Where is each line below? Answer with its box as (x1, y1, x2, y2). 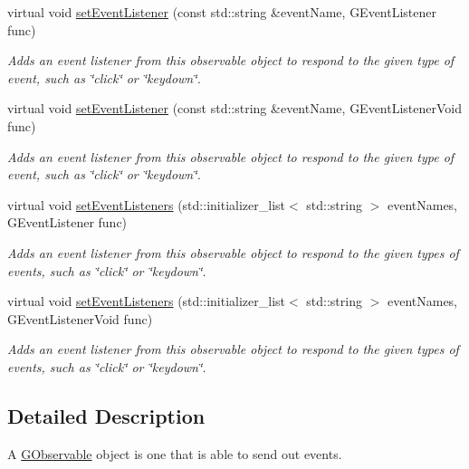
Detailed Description (7, 401, 206, 429)
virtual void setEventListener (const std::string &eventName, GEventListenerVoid (7, 99, 463, 118)
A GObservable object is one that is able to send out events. (7, 444, 342, 463)
